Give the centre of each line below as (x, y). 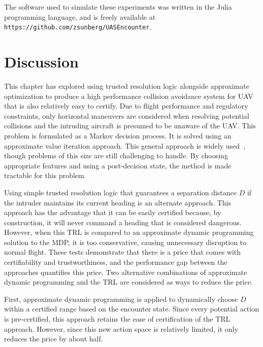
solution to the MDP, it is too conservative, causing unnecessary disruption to (125, 242)
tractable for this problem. (45, 175)
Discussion (41, 62)
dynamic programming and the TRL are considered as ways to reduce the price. (129, 282)
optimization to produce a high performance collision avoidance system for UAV (129, 96)
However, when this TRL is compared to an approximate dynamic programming (129, 232)
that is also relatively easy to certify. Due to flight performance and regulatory (126, 106)
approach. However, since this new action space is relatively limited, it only (121, 328)
